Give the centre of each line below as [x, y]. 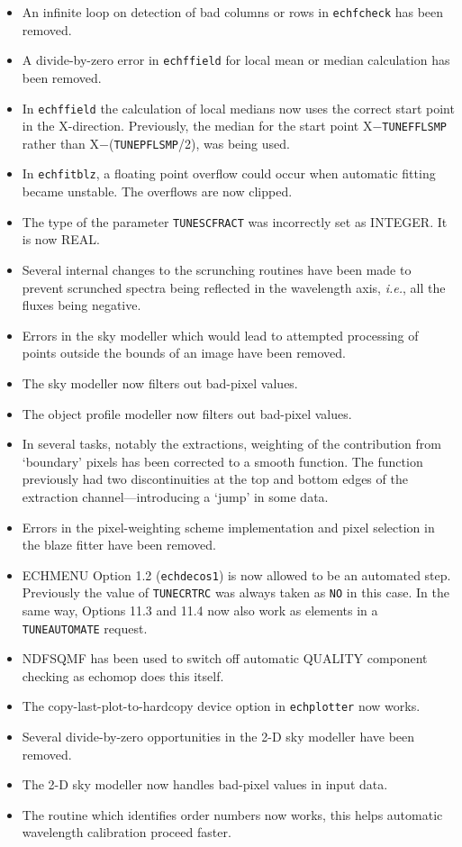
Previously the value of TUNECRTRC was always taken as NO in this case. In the [236, 592]
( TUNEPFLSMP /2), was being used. [199, 143]
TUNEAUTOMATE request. [85, 628]
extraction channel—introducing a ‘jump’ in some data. [175, 496]
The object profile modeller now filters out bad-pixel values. [187, 413]
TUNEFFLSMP [414, 128]
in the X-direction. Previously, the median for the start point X [197, 126]
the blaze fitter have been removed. [119, 545]
